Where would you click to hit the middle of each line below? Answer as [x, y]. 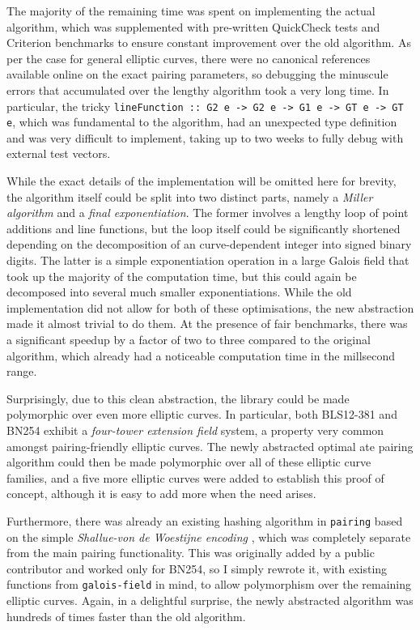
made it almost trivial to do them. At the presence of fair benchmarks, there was [207, 324]
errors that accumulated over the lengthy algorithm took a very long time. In [198, 89]
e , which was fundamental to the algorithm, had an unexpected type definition [202, 122]
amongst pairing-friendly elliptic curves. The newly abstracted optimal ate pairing [210, 446]
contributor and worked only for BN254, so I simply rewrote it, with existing [197, 568]
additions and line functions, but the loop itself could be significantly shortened [204, 228]
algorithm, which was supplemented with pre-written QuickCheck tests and [193, 26]
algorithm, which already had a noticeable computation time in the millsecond [201, 355]
